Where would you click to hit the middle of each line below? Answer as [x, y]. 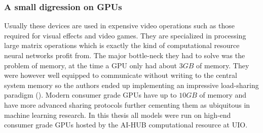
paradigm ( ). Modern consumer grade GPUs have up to [90, 95]
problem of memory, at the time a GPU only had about [91, 65]
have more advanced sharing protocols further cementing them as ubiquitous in [127, 104]
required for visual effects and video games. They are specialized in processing [125, 35]
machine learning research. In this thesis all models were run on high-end [118, 115]
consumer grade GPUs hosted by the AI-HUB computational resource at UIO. [126, 125]
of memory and [223, 95]
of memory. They [223, 65]
